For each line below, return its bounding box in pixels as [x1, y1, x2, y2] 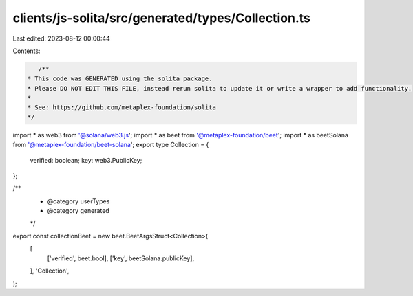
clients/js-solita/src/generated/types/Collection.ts [12, 10, 311, 25]
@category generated [47, 207, 109, 215]
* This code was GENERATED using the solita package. [27, 75, 213, 82]
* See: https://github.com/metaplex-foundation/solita [27, 104, 216, 111]
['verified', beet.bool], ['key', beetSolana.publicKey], [47, 254, 195, 262]
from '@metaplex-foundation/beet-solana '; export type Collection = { [12, 141, 209, 149]
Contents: [12, 47, 41, 55]
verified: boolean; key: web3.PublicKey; [30, 156, 142, 164]
